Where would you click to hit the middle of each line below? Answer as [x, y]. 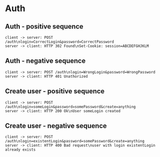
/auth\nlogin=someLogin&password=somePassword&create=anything [71, 107]
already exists [20, 150]
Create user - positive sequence [55, 91]
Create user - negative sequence [56, 126]
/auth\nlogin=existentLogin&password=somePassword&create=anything [75, 141]
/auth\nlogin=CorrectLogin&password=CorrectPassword [60, 42]
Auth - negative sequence [45, 61]
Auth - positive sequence [44, 26]
